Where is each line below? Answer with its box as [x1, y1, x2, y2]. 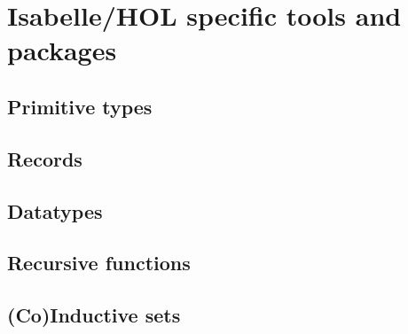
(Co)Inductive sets [7, 301, 181, 329]
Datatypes [7, 197, 103, 224]
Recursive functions [7, 249, 191, 276]
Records [7, 144, 82, 172]
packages [7, 32, 117, 68]
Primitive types [7, 92, 153, 120]
